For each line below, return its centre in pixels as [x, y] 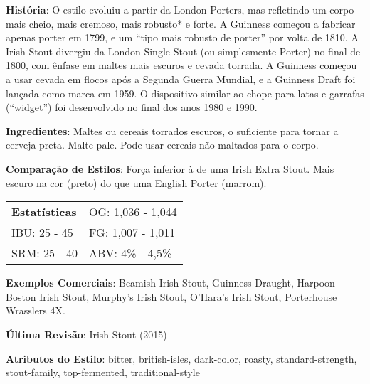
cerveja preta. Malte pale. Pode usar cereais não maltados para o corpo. [162, 145]
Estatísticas [44, 212]
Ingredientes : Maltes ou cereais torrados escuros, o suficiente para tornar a [172, 130]
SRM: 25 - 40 [45, 253]
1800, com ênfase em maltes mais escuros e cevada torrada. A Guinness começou [181, 65]
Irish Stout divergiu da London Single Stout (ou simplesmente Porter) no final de [183, 51]
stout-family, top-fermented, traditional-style [103, 372]
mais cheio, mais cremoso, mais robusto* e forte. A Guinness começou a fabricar [181, 23]
